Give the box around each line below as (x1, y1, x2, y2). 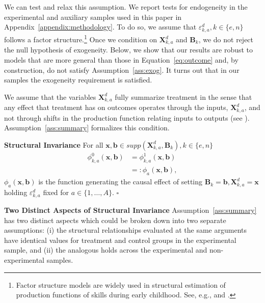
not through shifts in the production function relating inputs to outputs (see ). (4, 112, 250, 123)
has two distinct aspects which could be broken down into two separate (4, 214, 226, 225)
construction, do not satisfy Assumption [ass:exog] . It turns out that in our (4, 64, 240, 75)
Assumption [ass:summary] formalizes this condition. (4, 122, 170, 133)
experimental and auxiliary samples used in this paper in (4, 11, 182, 22)
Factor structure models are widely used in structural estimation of (16, 279, 226, 290)
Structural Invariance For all (4, 139, 103, 150)
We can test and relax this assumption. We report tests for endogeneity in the (4, 2, 248, 12)
